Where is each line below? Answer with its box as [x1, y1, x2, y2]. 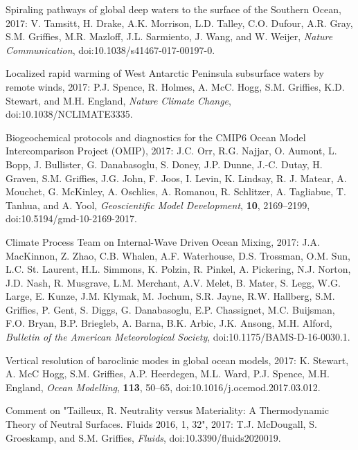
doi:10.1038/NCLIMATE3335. [6, 107, 133, 121]
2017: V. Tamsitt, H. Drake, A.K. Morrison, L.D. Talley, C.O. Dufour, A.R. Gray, [6, 15, 353, 30]
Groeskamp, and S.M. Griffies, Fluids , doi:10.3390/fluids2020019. [6, 430, 281, 444]
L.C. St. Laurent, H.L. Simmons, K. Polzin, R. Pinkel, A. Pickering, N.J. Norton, [6, 262, 351, 276]
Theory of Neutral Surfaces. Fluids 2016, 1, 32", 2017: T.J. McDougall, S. [6, 417, 317, 431]
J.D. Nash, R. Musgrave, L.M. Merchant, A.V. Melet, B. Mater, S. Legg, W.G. [6, 275, 341, 289]
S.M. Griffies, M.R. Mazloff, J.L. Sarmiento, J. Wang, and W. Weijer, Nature [6, 29, 333, 44]
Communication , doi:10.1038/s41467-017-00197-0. [6, 42, 215, 57]
